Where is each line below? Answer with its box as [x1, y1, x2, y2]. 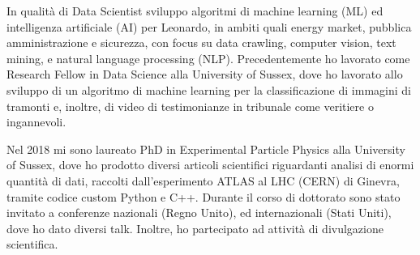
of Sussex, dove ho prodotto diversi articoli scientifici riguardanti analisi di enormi [6, 156, 414, 173]
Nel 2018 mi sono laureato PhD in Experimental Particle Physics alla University [6, 140, 405, 157]
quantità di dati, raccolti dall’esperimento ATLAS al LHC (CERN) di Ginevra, [6, 172, 400, 189]
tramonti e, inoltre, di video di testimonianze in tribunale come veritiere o [6, 97, 374, 114]
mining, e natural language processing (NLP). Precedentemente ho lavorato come [6, 49, 410, 66]
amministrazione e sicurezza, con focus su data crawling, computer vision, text [6, 34, 396, 51]
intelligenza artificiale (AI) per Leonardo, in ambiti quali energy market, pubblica [6, 18, 412, 35]
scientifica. [6, 236, 58, 253]
